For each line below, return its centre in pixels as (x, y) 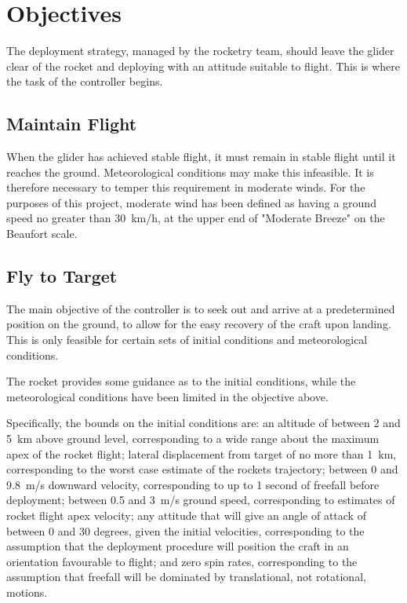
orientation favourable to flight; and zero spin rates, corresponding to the (182, 561)
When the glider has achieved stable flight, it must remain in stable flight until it (201, 157)
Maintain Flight (72, 124)
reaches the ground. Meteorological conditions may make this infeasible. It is (190, 172)
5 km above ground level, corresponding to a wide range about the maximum (193, 439)
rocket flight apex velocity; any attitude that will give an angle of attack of (186, 515)
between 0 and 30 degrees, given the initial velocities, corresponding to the (185, 530)
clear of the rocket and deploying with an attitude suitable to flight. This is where (203, 66)
